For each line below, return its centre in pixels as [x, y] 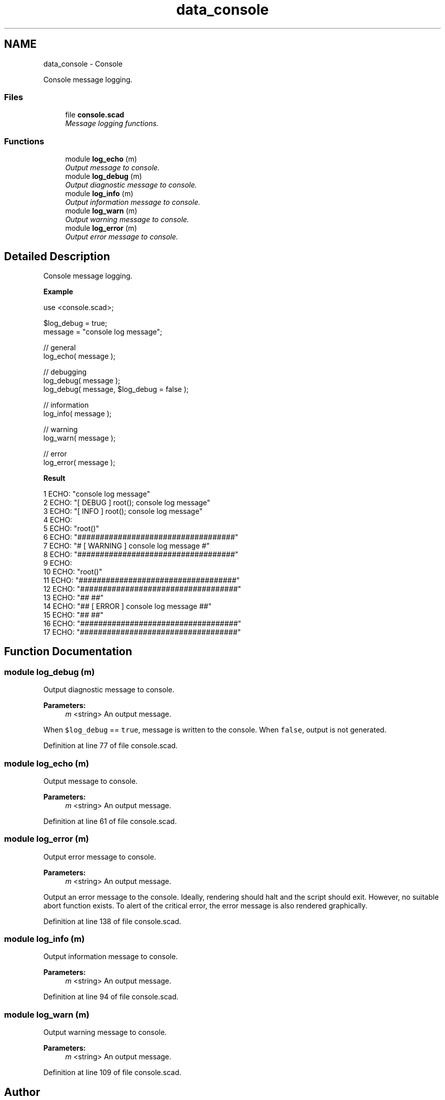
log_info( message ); [77, 413]
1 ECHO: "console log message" [97, 494]
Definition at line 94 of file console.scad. [111, 997]
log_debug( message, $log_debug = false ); [116, 389]
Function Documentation [68, 652]
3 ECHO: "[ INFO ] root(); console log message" [123, 511]
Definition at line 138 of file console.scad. [112, 921]
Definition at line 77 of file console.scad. [110, 746]
